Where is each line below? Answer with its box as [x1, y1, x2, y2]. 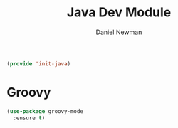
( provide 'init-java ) [6, 60, 71, 68]
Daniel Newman [95, 28, 142, 36]
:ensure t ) [13, 114, 46, 122]
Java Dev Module [66, 4, 172, 21]
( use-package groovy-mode [6, 107, 83, 114]
